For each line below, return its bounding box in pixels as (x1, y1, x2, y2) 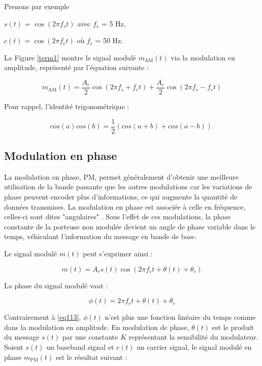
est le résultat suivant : (55, 351, 127, 362)
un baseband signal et (46, 342, 114, 352)
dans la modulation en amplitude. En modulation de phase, (4, 321, 189, 332)
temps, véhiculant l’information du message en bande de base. (4, 231, 197, 242)
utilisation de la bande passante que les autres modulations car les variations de (4, 181, 252, 192)
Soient (4, 342, 23, 352)
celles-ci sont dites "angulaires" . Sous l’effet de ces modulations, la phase (4, 211, 231, 222)
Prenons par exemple (4, 1, 70, 11)
